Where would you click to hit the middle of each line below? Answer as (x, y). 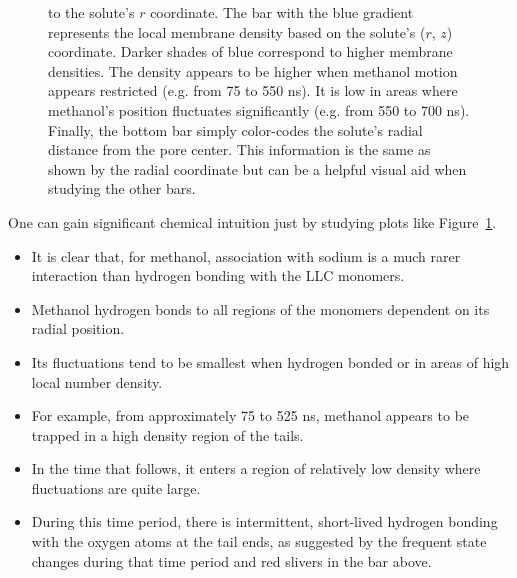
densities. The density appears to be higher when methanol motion (253, 70)
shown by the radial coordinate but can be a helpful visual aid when (257, 168)
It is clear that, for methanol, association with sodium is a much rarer (246, 255)
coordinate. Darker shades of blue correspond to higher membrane (250, 51)
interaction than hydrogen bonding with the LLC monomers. (218, 275)
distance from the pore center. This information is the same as (239, 149)
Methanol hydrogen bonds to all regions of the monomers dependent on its (260, 308)
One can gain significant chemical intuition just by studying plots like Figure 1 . (252, 221)
